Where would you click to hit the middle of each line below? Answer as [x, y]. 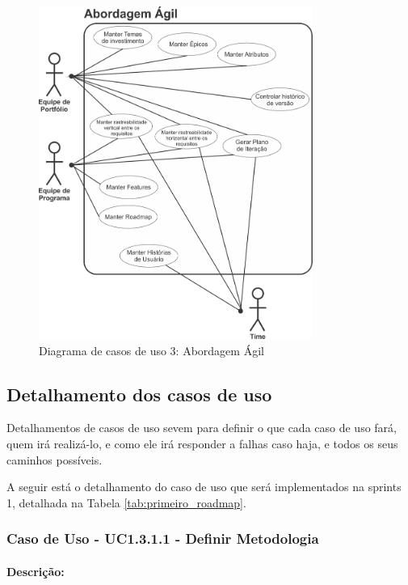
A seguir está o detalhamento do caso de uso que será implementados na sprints [204, 487]
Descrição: [36, 571]
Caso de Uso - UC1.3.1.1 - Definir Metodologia [163, 538]
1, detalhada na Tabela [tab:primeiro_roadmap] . [126, 502]
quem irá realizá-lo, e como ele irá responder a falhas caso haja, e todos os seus [202, 444]
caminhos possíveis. [55, 459]
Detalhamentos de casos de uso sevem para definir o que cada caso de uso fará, [202, 428]
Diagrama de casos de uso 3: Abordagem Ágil [151, 350]
